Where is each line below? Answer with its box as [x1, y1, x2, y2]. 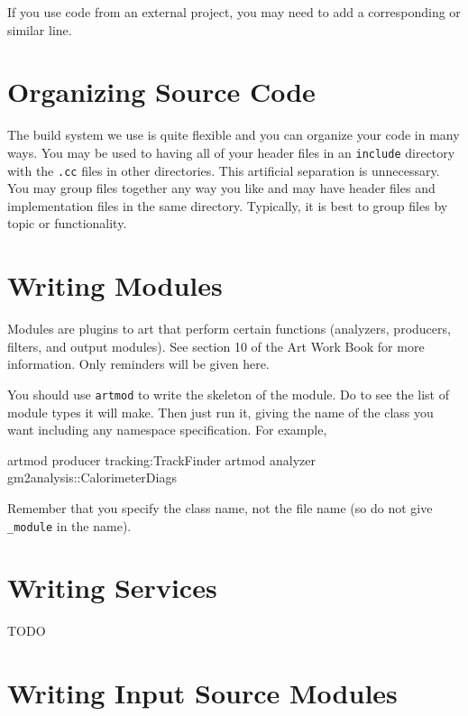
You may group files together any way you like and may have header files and [7, 179, 436, 197]
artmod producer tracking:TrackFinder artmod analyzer [7, 450, 317, 469]
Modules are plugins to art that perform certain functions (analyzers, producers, [7, 319, 451, 338]
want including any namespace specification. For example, [7, 420, 327, 439]
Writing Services [7, 569, 217, 606]
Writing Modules [7, 267, 223, 304]
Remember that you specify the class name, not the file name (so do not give [7, 498, 433, 517]
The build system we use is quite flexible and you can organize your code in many [7, 125, 460, 144]
